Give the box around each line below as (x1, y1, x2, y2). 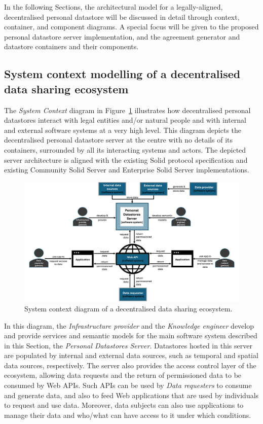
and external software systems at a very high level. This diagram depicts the (4, 124, 242, 135)
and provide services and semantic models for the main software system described (4, 330, 257, 341)
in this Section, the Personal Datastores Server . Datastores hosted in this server (4, 340, 252, 350)
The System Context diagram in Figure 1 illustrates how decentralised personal (4, 104, 251, 115)
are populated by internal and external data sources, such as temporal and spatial (4, 350, 258, 361)
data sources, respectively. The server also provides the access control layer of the (4, 360, 256, 370)
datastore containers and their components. (4, 41, 139, 52)
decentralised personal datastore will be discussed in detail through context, (4, 11, 240, 22)
